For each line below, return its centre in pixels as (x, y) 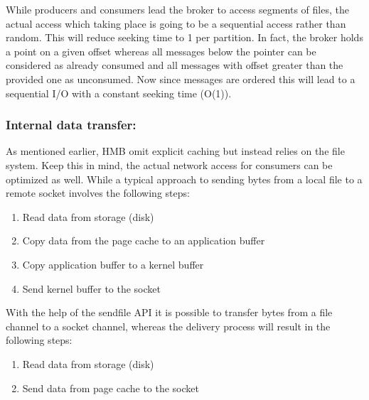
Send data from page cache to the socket (111, 388)
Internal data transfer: (71, 125)
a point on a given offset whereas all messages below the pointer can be (161, 51)
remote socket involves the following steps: (98, 193)
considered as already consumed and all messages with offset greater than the (175, 65)
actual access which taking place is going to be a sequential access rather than (176, 23)
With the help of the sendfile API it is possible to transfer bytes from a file (169, 312)
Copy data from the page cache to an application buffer (144, 240)
